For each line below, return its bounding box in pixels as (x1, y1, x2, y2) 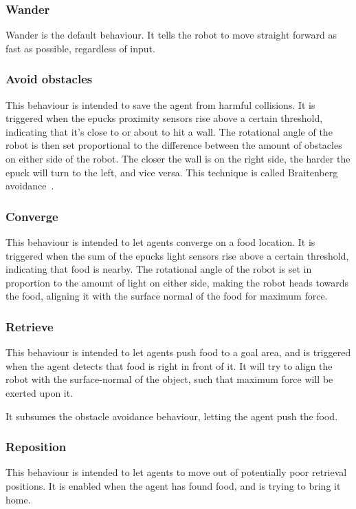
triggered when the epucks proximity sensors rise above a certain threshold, (5, 111, 323, 125)
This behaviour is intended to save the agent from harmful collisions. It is (5, 97, 315, 112)
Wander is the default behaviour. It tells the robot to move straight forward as (5, 28, 337, 42)
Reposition (5, 438, 67, 455)
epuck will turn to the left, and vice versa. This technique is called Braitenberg (5, 165, 338, 179)
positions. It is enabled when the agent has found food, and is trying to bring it (5, 478, 341, 492)
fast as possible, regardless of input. (5, 41, 155, 55)
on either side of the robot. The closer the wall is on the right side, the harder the (5, 152, 351, 165)
